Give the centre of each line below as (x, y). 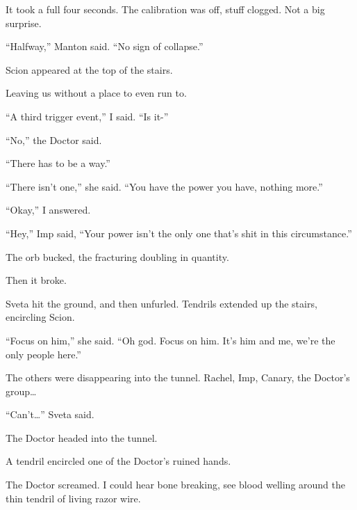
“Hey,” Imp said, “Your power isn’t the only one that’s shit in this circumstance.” (179, 233)
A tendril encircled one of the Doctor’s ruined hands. (118, 461)
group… (21, 391)
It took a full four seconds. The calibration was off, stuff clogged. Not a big (165, 9)
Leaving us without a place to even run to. (96, 93)
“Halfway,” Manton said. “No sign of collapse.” (105, 46)
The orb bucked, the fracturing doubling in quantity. (117, 256)
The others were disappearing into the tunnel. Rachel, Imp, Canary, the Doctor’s (178, 377)
